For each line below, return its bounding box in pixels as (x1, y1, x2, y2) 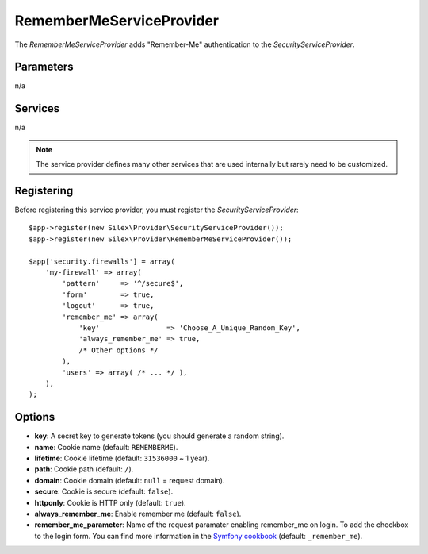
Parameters (14, 60, 74, 74)
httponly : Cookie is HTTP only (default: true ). (34, 498, 186, 507)
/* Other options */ (78, 345, 159, 355)
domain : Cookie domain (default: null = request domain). (34, 475, 225, 485)
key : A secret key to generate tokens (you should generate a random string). (34, 431, 285, 441)
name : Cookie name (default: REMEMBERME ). (34, 442, 178, 452)
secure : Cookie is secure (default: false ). (34, 487, 174, 496)
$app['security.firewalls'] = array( (29, 256, 176, 266)
